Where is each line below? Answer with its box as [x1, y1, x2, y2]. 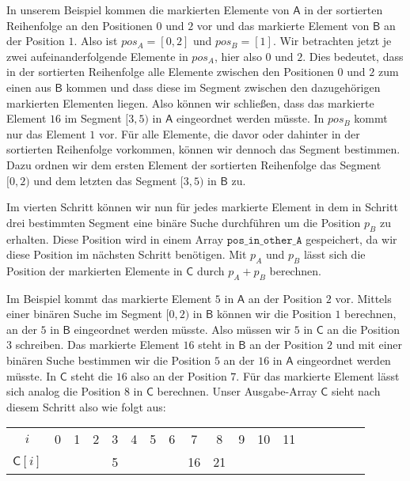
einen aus [6, 78, 51, 95]
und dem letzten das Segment [33, 172, 177, 188]
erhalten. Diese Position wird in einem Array [6, 230, 224, 247]
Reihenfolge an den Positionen [6, 17, 153, 33]
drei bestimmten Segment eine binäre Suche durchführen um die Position [6, 214, 361, 230]
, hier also [214, 47, 262, 64]
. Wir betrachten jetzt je [272, 32, 392, 49]
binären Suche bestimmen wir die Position [6, 352, 211, 369]
